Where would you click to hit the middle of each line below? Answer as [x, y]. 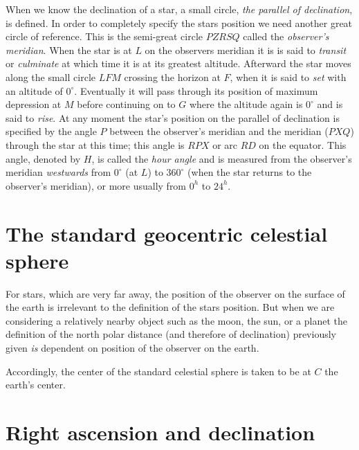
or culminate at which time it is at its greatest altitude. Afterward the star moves [178, 63]
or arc [225, 144]
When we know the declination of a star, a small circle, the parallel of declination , [179, 9]
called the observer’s [286, 36]
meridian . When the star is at [69, 49]
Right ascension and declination [160, 432]
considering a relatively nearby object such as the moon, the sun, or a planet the [176, 320]
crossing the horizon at [172, 76]
